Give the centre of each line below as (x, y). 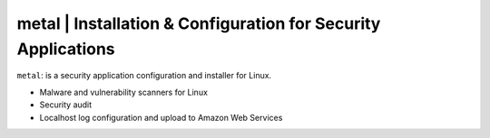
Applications (66, 49)
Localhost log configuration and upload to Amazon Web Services (161, 117)
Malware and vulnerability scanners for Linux (124, 92)
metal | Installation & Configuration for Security (199, 23)
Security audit (66, 105)
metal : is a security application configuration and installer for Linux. (144, 76)
